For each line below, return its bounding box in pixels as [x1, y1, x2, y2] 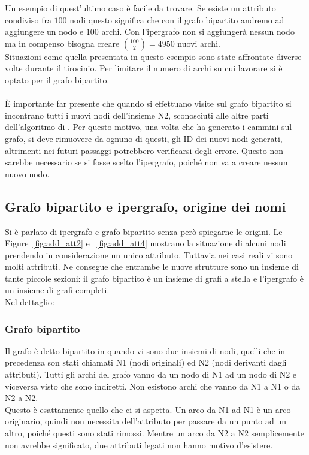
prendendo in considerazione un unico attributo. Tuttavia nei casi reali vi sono [5, 248, 293, 261]
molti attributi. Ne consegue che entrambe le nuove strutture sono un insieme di [5, 260, 299, 273]
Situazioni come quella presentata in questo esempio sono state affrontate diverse [5, 50, 302, 62]
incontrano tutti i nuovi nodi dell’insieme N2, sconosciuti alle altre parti [5, 109, 269, 121]
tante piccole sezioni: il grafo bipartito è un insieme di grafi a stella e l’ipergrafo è [5, 272, 304, 284]
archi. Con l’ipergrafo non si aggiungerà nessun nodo [101, 25, 295, 38]
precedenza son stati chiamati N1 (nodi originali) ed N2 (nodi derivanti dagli [5, 356, 287, 369]
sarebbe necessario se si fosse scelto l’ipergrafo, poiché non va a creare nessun [5, 156, 288, 168]
